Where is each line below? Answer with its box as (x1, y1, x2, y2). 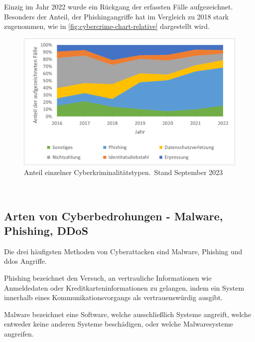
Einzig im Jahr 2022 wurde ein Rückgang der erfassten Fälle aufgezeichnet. (4, 1, 233, 11)
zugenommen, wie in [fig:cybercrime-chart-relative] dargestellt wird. (4, 21, 210, 31)
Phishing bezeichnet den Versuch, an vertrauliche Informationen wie (4, 272, 212, 283)
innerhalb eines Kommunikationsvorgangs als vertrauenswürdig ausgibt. (4, 292, 223, 303)
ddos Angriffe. (4, 256, 47, 266)
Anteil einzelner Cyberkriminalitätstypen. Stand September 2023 (24, 167, 223, 177)
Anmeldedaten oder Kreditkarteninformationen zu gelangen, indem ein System (4, 282, 245, 293)
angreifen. (4, 328, 34, 339)
